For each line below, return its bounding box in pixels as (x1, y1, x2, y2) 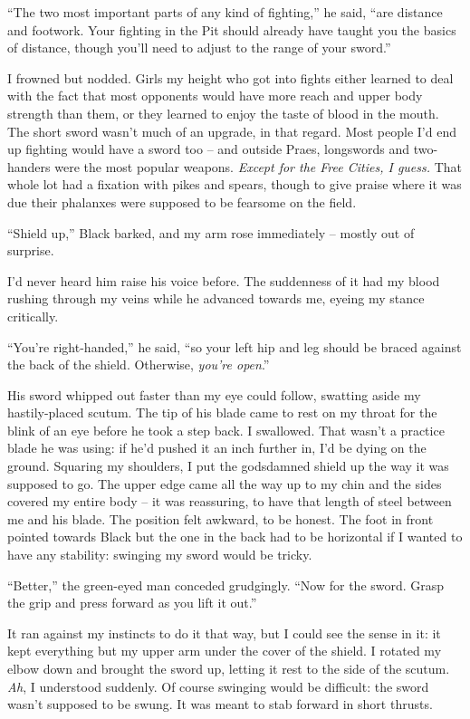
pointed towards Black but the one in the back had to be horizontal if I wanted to (7, 527, 463, 546)
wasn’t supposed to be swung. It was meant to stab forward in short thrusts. (7, 695, 433, 714)
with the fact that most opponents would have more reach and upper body (7, 86, 423, 105)
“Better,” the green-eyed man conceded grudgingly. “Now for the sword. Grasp (7, 575, 445, 594)
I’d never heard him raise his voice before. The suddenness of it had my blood (7, 271, 440, 290)
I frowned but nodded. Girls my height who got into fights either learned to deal (7, 68, 454, 87)
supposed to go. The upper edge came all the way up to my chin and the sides (7, 474, 442, 493)
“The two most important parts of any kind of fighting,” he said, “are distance (7, 3, 443, 21)
